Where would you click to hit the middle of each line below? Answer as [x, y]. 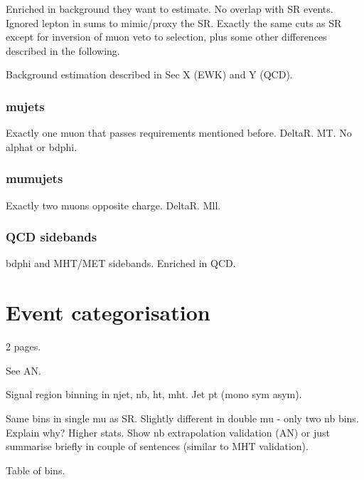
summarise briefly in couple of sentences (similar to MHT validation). [157, 446]
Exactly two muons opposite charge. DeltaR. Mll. [113, 205]
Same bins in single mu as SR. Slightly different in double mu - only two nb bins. [182, 418]
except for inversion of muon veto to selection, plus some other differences [166, 37]
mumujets [34, 178]
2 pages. [23, 346]
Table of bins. [36, 470]
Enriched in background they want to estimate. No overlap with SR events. [170, 9]
